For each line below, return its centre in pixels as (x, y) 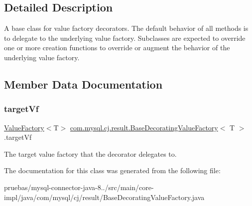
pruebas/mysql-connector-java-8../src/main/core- (79, 187)
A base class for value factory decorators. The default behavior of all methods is (126, 28)
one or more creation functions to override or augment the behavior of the (117, 48)
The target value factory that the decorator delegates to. (90, 154)
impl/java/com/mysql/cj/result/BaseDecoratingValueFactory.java (104, 197)
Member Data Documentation (83, 84)
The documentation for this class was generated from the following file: (112, 170)
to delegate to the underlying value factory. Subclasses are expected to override (125, 38)
